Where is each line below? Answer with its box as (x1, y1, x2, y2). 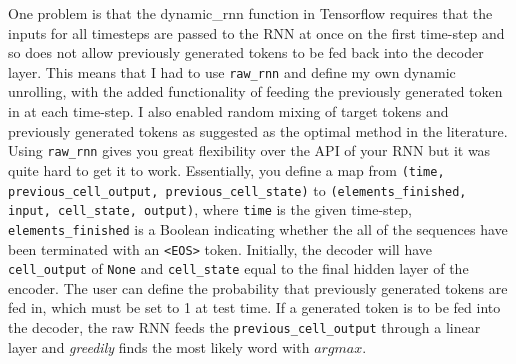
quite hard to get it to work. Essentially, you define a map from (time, (8, 159, 445, 180)
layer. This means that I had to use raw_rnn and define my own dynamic (8, 61, 456, 82)
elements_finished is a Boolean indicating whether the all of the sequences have (8, 218, 508, 239)
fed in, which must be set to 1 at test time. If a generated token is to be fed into (8, 297, 501, 318)
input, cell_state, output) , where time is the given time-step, (8, 199, 412, 220)
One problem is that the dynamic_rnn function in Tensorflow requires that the (8, 3, 493, 23)
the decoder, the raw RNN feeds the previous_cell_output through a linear (8, 317, 481, 337)
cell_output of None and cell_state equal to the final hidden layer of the (8, 258, 469, 279)
